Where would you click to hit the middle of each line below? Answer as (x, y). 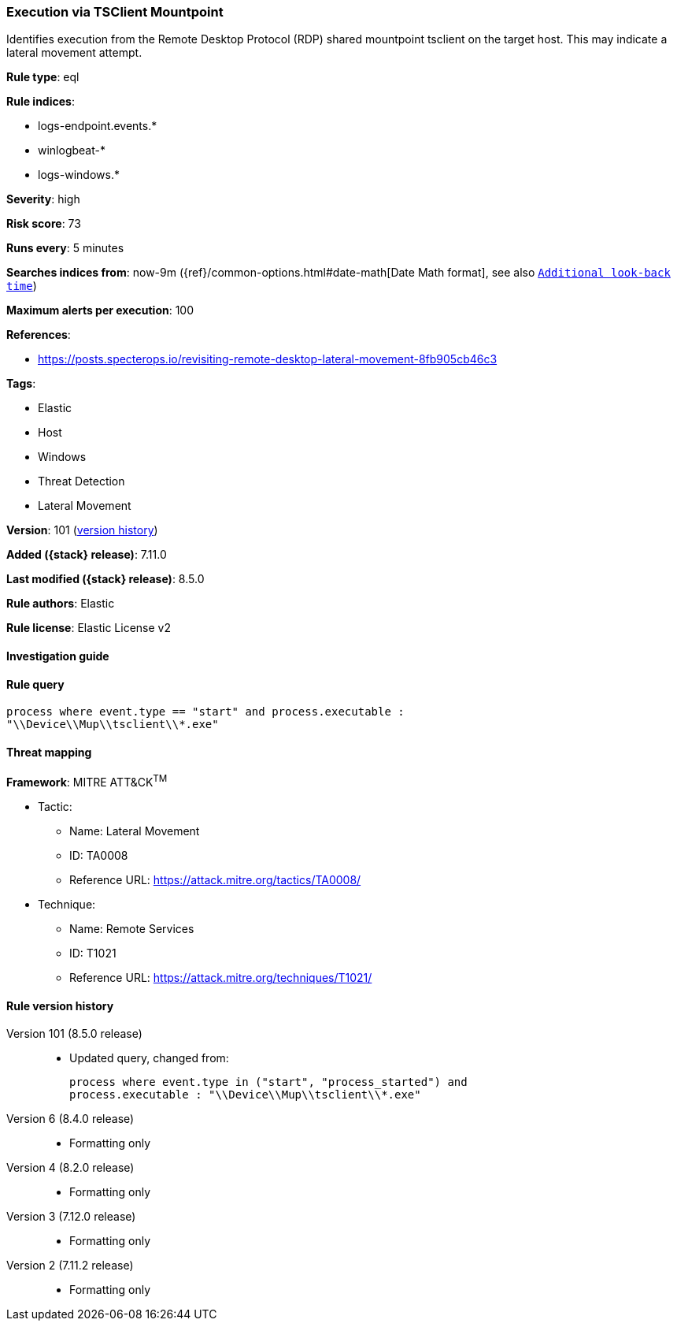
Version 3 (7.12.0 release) (71, 1217)
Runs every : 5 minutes (65, 248)
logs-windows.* (79, 175)
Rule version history (60, 1005)
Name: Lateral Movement (135, 831)
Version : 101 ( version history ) (82, 530)
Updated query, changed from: (149, 1058)
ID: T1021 (93, 953)
